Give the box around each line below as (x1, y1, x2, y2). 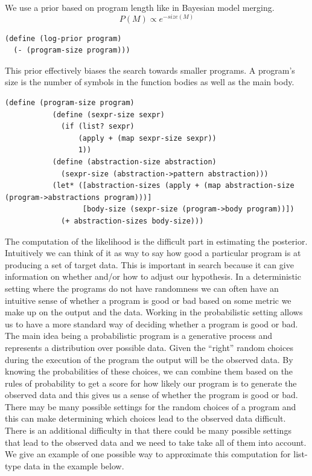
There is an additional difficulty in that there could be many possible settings (5, 424, 291, 437)
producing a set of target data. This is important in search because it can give (5, 258, 294, 271)
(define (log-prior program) (5, 34, 122, 43)
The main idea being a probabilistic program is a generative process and (5, 329, 273, 342)
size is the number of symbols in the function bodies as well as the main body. (5, 76, 294, 88)
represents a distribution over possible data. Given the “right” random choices (5, 341, 293, 353)
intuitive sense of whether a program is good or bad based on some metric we (5, 294, 291, 306)
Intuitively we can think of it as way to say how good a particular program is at (5, 246, 301, 259)
